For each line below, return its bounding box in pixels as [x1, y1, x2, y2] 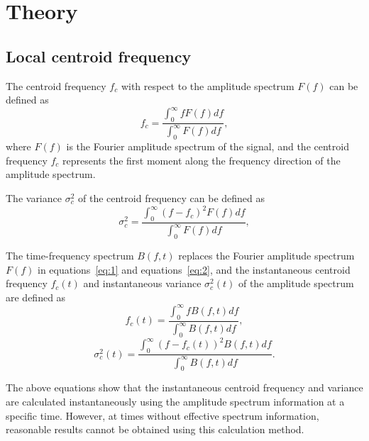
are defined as [6, 289, 66, 304]
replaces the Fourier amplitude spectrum [178, 248, 355, 263]
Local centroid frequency [6, 45, 192, 67]
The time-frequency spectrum [6, 248, 134, 263]
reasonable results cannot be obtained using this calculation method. [6, 422, 304, 437]
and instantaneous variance [83, 276, 202, 291]
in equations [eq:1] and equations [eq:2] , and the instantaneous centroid [38, 262, 351, 277]
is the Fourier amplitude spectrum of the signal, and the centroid [66, 139, 349, 154]
